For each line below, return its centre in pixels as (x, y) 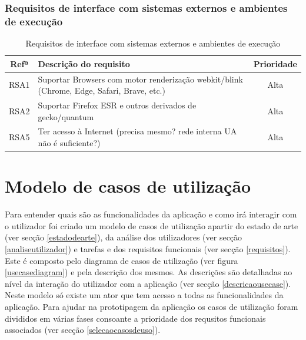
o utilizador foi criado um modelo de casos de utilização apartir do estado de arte (152, 225)
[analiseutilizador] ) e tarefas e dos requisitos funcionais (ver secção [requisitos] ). (148, 249)
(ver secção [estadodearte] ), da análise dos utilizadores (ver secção (124, 237)
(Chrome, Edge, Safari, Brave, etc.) (102, 90)
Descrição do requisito (84, 63)
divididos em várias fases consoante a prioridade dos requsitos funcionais (135, 318)
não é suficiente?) (69, 143)
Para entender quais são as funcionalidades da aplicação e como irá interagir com (151, 214)
